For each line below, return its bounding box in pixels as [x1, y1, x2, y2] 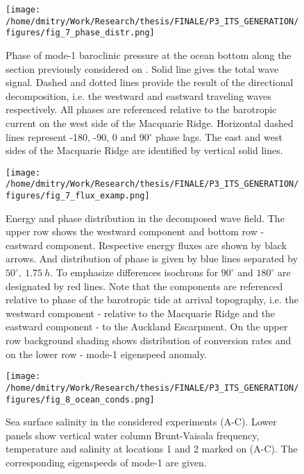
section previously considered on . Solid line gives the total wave [6, 61, 279, 76]
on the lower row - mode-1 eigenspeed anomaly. [6, 346, 207, 361]
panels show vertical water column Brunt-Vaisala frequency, [6, 428, 260, 442]
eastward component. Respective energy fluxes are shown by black [6, 237, 287, 252]
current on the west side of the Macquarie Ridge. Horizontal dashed [6, 115, 294, 130]
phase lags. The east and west [155, 129, 282, 144]
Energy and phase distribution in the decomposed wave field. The [6, 210, 285, 225]
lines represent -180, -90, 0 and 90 [6, 129, 149, 144]
